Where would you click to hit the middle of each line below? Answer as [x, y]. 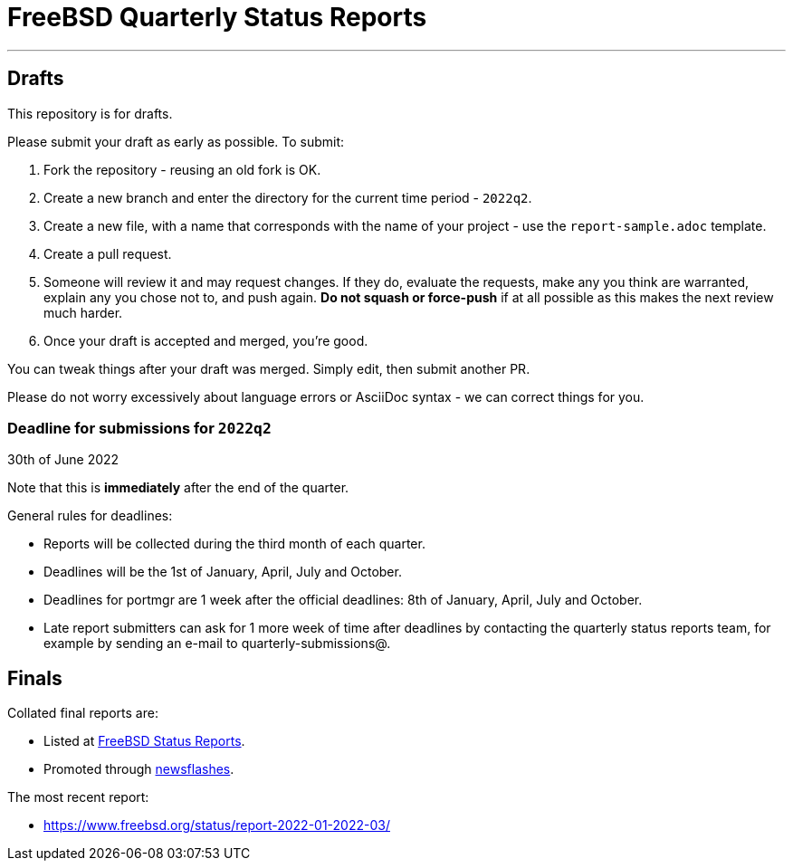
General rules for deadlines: [90, 516]
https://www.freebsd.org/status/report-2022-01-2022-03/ [217, 825]
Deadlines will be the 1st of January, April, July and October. [223, 572]
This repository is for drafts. [90, 113]
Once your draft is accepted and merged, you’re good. [206, 340]
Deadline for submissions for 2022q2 [139, 428]
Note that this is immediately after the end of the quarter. [178, 488]
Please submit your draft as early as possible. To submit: [176, 141]
